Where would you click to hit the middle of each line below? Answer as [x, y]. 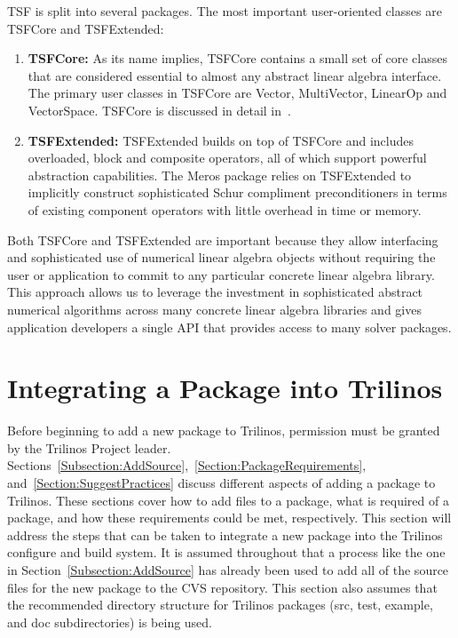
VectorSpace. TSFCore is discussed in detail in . [159, 110]
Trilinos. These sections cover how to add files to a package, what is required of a [228, 500]
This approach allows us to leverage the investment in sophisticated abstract [215, 292]
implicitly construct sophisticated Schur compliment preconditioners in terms [237, 192]
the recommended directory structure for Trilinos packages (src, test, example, [220, 605]
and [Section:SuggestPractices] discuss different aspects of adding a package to [221, 482]
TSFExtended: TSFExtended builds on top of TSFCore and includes [221, 140]
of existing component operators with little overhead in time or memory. [225, 209]
